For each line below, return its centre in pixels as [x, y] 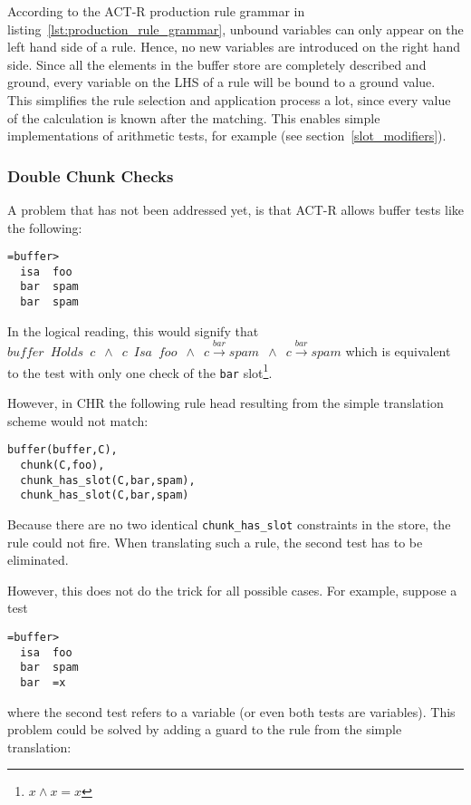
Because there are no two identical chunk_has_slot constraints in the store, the [229, 524]
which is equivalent [398, 351]
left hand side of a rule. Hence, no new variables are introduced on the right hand [234, 47]
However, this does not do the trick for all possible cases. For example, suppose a [232, 590]
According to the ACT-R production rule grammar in [156, 11]
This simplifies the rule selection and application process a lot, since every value [229, 99]
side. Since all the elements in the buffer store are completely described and [217, 64]
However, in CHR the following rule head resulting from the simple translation [226, 403]
